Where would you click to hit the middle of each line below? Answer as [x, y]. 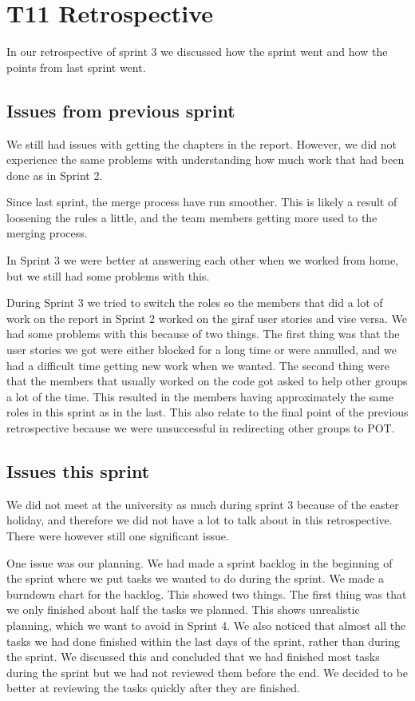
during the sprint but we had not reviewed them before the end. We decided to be [207, 672]
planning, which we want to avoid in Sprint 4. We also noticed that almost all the [206, 625]
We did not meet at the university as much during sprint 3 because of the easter [203, 504]
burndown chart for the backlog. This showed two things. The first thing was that [207, 593]
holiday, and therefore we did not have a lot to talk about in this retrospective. [200, 520]
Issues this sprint [78, 471]
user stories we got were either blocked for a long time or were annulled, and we [202, 350]
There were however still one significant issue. [118, 536]
